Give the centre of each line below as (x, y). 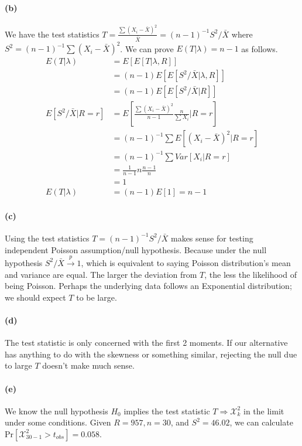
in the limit (264, 411)
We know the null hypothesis (56, 411)
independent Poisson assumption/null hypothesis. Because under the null (136, 249)
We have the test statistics (52, 34)
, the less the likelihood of (250, 274)
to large (18, 365)
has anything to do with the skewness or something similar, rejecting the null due (151, 354)
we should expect (35, 297)
